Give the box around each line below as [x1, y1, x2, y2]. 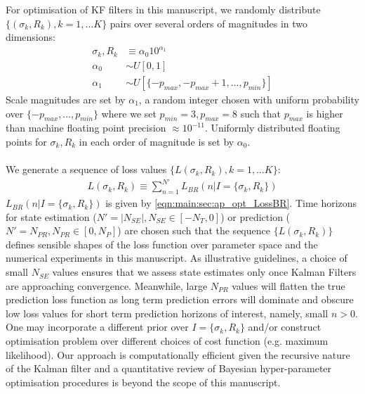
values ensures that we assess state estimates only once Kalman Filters [52, 265, 357, 279]
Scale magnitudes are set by [6, 92, 126, 107]
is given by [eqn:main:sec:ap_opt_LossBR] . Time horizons [105, 196, 357, 210]
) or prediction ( [220, 209, 291, 224]
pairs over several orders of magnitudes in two [109, 15, 308, 30]
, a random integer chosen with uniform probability [138, 92, 359, 107]
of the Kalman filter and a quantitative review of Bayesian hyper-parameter [6, 361, 332, 376]
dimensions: [6, 30, 55, 44]
